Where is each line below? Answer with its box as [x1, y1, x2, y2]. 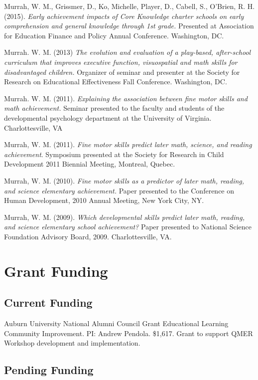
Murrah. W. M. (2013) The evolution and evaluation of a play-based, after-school [4, 47, 251, 57]
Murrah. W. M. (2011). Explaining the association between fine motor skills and [4, 93, 248, 103]
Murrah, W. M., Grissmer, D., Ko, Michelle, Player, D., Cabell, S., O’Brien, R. [4, 1, 246, 11]
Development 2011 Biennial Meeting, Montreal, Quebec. [4, 159, 175, 169]
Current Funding [4, 295, 93, 310]
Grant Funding [4, 260, 108, 281]
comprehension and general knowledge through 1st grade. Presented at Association [4, 20, 254, 31]
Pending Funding [4, 362, 94, 378]
